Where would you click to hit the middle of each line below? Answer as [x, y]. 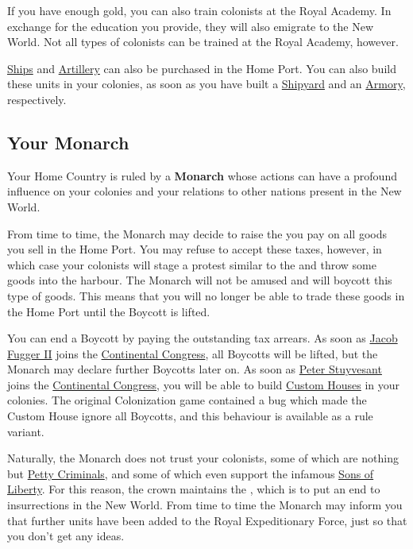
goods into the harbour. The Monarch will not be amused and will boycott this [200, 280]
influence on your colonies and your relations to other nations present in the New [205, 191]
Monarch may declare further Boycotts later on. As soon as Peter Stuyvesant [195, 369]
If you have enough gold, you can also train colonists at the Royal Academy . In [199, 10]
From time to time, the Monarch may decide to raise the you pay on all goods [197, 233]
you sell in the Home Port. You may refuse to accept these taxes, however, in [195, 249]
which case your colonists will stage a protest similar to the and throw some [192, 264]
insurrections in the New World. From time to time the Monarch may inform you [205, 505]
